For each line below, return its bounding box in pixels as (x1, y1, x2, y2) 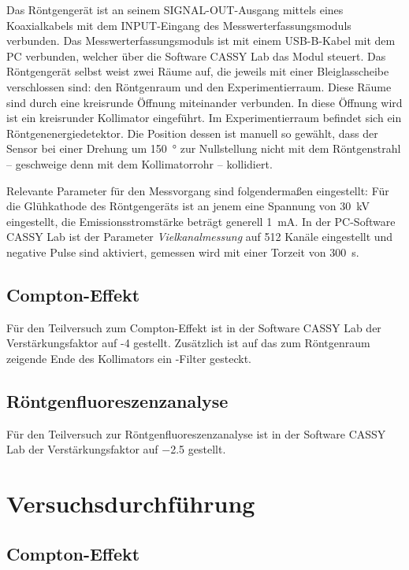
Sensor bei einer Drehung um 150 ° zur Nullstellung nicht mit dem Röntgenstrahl (6, 140, 401, 157)
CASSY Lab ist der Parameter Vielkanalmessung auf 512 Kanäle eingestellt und (6, 228, 393, 245)
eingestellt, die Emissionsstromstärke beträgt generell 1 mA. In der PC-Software (6, 213, 396, 229)
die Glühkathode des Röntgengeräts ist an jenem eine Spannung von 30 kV (6, 198, 370, 214)
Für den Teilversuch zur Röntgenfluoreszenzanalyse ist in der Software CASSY (6, 425, 386, 442)
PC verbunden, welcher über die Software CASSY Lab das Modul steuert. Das (6, 47, 386, 64)
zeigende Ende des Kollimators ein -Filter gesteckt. (6, 350, 251, 366)
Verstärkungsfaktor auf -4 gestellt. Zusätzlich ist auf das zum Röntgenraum (6, 335, 370, 351)
